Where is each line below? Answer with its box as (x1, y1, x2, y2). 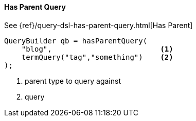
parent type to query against (25, 76, 121, 85)
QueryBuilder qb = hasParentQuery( (4, 36, 148, 45)
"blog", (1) (21, 44, 173, 53)
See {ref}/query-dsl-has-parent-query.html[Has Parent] (4, 20, 193, 30)
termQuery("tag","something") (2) (21, 53, 173, 61)
